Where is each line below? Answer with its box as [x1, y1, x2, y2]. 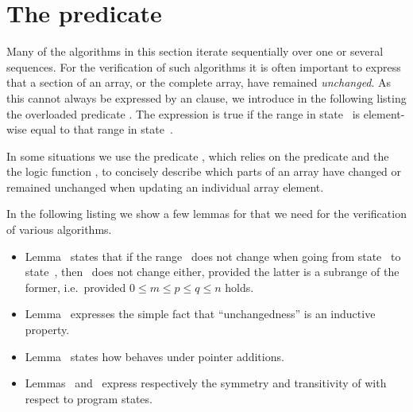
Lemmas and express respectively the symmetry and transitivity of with [25, 375, 387, 391]
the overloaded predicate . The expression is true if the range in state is [6, 105, 361, 122]
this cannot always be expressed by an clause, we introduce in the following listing [6, 89, 407, 106]
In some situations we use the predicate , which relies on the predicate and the [6, 147, 389, 164]
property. [25, 321, 70, 338]
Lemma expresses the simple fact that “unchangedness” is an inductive [25, 305, 376, 322]
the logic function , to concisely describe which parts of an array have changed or [6, 163, 402, 180]
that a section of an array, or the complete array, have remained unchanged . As [6, 74, 392, 91]
